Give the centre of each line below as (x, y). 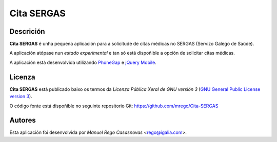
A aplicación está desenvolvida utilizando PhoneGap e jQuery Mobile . (83, 62)
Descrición (27, 31)
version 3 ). (21, 97)
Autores (23, 120)
